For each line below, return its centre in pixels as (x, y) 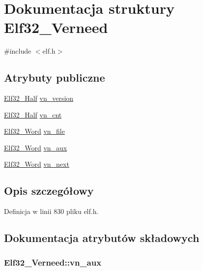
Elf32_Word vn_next (37, 164)
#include (18, 51)
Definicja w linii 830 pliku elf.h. (51, 211)
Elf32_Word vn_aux (36, 147)
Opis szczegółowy (49, 191)
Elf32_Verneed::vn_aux (53, 262)
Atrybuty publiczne (55, 77)
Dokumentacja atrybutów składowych (102, 238)
